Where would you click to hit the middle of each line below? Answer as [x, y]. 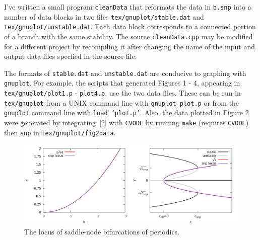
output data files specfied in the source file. [71, 56]
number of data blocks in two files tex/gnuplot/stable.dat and [104, 16]
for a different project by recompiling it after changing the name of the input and [130, 46]
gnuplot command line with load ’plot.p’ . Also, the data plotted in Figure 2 [126, 112]
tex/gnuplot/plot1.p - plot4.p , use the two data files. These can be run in [122, 93]
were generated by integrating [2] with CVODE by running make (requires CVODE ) [126, 123]
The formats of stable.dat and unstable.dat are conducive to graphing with [125, 73]
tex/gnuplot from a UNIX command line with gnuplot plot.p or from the [122, 102]
